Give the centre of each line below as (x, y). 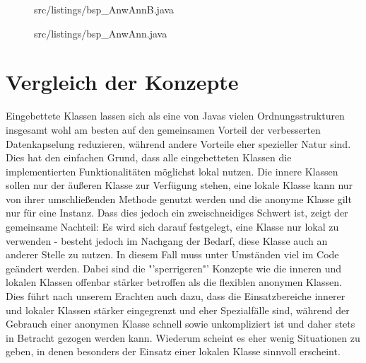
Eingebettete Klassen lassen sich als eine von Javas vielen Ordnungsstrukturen (175, 116)
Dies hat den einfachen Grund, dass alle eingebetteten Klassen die (149, 157)
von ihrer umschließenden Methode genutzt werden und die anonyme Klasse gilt (179, 198)
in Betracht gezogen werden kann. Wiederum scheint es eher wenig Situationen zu (183, 337)
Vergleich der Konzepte (122, 82)
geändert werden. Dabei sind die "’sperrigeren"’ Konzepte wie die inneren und (174, 268)
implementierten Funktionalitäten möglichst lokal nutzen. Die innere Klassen (172, 171)
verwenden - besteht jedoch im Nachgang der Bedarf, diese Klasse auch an (167, 240)
